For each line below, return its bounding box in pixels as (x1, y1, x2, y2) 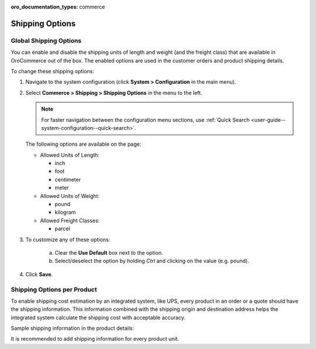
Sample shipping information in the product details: (11, 325, 134, 332)
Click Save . (25, 271, 53, 278)
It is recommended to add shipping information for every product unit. (11, 336, 180, 343)
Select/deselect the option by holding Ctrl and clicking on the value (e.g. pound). (54, 258, 249, 265)
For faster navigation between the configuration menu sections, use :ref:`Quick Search (41, 116, 250, 123)
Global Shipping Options (11, 36, 82, 45)
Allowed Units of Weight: (40, 192, 99, 199)
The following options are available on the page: (25, 141, 142, 148)
